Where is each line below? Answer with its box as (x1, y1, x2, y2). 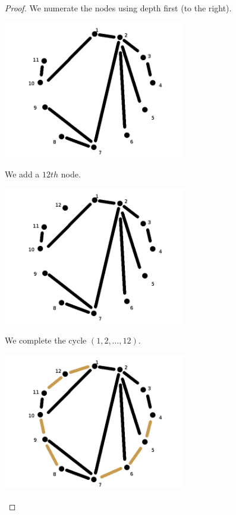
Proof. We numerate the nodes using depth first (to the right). (5, 2, 232, 14)
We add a (5, 167, 40, 180)
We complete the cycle (5, 333, 87, 346)
